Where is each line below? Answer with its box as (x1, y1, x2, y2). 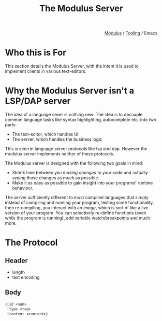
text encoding (12, 275, 40, 280)
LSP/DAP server (5, 95, 71, 107)
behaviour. (12, 185, 33, 191)
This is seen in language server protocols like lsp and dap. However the (5, 146, 147, 152)
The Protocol (5, 237, 58, 248)
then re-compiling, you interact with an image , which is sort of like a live (5, 205, 148, 211)
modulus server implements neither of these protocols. (5, 151, 115, 157)
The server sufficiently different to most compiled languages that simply (5, 195, 149, 200)
